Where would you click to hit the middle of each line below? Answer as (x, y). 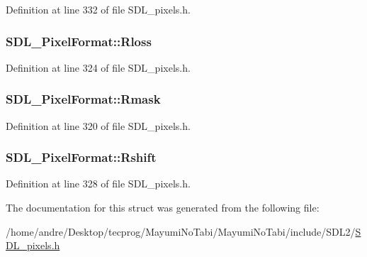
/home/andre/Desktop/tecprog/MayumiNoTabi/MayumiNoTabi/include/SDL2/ (181, 231)
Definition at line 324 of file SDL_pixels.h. (98, 67)
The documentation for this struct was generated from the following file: (163, 208)
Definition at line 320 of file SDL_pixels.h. (98, 125)
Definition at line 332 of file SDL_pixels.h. (98, 9)
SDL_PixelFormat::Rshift (81, 157)
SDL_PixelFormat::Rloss (79, 41)
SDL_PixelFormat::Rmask (83, 99)
